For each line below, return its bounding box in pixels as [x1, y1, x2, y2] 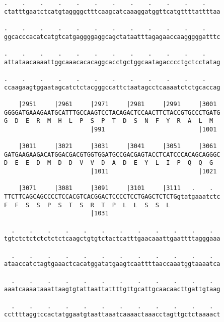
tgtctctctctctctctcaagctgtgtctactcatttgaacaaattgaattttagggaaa [4, 235, 220, 243]
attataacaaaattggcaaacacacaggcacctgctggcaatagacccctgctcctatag [4, 58, 220, 66]
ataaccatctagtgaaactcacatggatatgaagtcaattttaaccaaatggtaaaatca [4, 260, 220, 268]
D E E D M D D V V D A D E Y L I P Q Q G [4, 159, 213, 167]
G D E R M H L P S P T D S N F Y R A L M [4, 117, 213, 125]
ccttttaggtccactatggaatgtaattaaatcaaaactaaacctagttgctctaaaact [4, 311, 220, 318]
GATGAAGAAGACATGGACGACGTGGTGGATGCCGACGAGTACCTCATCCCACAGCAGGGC [4, 151, 220, 158]
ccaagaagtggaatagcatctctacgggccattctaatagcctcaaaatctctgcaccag [4, 83, 220, 91]
